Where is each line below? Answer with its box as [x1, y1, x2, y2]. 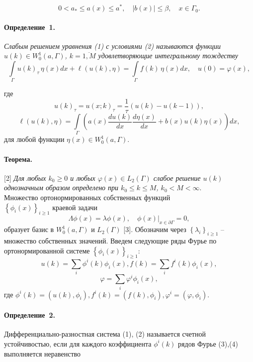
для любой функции [4, 134, 65, 144]
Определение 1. [4, 21, 56, 32]
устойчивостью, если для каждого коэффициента [4, 338, 152, 349]
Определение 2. [4, 310, 56, 320]
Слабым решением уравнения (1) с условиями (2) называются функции [4, 40, 221, 51]
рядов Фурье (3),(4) [178, 338, 238, 349]
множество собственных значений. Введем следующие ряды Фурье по [4, 235, 217, 245]
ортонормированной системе [4, 245, 90, 255]
